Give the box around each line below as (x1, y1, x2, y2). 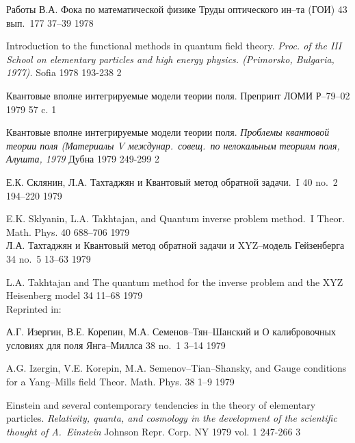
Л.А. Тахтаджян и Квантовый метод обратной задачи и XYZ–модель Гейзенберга (6, 238, 345, 252)
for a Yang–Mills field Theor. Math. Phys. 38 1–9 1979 (6, 374, 235, 389)
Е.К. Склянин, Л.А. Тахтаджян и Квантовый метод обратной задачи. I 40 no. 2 (6, 174, 338, 189)
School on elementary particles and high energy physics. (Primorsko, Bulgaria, (6, 51, 334, 66)
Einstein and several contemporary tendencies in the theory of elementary (6, 397, 316, 411)
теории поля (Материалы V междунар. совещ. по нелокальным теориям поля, (6, 138, 340, 152)
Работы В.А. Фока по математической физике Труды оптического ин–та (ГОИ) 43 (6, 2, 347, 16)
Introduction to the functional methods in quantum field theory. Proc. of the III (6, 38, 342, 53)
